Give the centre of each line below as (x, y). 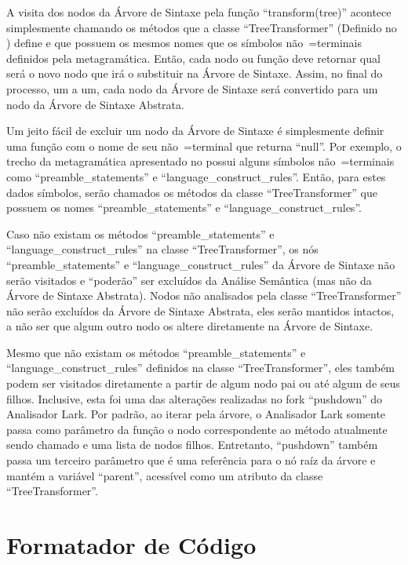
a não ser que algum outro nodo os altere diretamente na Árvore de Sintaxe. (190, 326)
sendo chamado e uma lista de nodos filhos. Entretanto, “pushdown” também (192, 445)
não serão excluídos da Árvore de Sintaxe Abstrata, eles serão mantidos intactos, (200, 310)
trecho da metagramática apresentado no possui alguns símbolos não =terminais (200, 161)
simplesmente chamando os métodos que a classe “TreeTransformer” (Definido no (202, 27)
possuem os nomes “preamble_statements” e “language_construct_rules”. (184, 208)
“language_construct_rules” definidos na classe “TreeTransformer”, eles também (201, 368)
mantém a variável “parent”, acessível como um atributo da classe (165, 475)
